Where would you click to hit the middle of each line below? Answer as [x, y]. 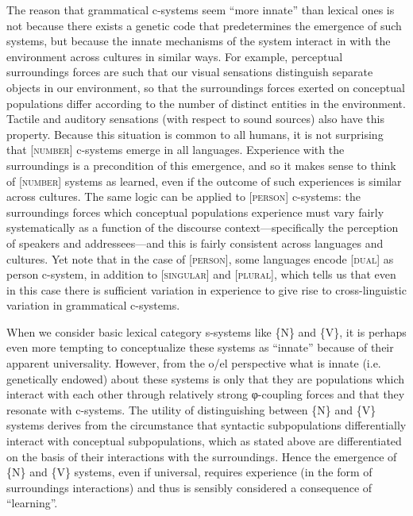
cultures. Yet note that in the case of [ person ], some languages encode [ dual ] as [200, 258]
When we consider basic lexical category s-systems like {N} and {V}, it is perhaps [206, 331]
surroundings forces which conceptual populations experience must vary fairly [195, 212]
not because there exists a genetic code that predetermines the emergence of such [204, 25]
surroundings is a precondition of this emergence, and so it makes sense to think [201, 165]
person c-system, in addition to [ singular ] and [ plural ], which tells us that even [201, 274]
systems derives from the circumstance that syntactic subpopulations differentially [206, 425]
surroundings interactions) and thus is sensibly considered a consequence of [189, 487]
